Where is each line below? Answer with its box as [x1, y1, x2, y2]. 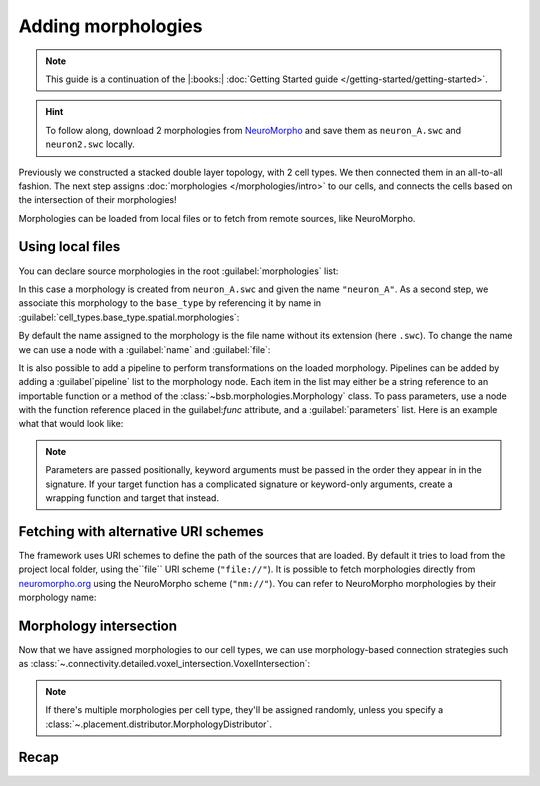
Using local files [18, 238, 121, 255]
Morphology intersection [18, 617, 178, 634]
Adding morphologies [18, 15, 203, 37]
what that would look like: [18, 418, 124, 430]
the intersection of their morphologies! [18, 194, 177, 206]
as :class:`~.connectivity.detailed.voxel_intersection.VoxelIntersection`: [18, 658, 311, 670]
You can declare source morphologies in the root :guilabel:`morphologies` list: [18, 265, 339, 277]
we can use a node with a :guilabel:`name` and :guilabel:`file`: [18, 343, 271, 355]
